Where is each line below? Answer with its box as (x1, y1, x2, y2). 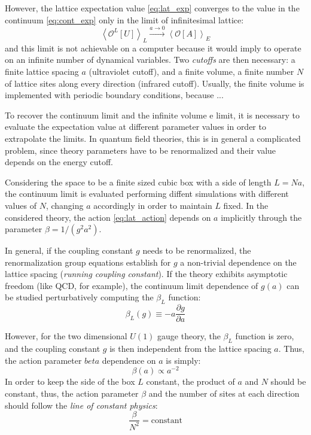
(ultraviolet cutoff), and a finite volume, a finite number (89, 65, 294, 77)
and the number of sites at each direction (148, 387, 300, 399)
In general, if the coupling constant (5, 244, 133, 257)
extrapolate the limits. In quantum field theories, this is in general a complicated (5, 132, 301, 144)
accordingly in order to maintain (93, 199, 212, 211)
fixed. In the (223, 199, 269, 211)
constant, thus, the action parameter (5, 387, 139, 399)
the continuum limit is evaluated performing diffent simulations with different (5, 187, 289, 200)
